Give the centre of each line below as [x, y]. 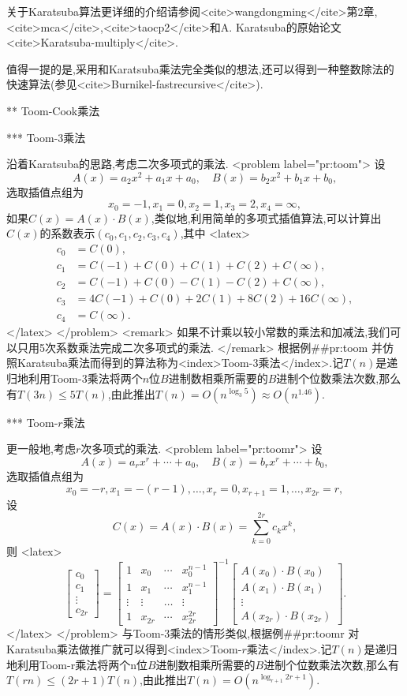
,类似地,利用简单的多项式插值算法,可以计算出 [266, 217]
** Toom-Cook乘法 [53, 110]
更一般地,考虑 [41, 449]
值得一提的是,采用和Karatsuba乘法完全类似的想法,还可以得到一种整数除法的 [200, 68]
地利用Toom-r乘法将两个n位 [77, 664]
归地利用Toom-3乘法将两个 [75, 378]
